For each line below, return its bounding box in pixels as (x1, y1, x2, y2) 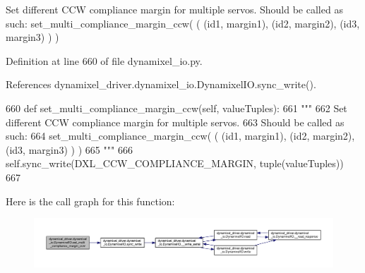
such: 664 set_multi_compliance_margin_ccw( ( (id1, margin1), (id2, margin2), (6, 128, 355, 143)
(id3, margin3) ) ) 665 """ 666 (6, 142, 133, 157)
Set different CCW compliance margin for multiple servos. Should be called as (6, 2, 343, 16)
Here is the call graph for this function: (6, 193, 175, 208)
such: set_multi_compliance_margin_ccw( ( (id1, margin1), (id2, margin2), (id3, (6, 16, 360, 30)
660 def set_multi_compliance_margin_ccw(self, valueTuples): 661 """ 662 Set (6, 100, 347, 115)
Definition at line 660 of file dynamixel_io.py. (6, 53, 203, 68)
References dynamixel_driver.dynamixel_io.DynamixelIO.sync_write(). (6, 77, 316, 92)
